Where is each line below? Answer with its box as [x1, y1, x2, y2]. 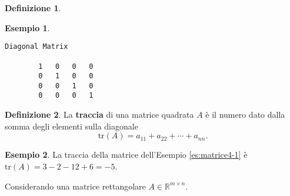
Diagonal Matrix [5, 42, 68, 51]
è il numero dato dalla [205, 108, 285, 121]
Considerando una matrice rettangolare [5, 180, 146, 192]
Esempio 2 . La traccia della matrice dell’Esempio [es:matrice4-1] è [5, 148, 248, 161]
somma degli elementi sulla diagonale [5, 119, 138, 132]
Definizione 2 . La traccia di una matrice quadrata [5, 108, 194, 121]
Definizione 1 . [5, 2, 61, 14]
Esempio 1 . [5, 21, 50, 34]
